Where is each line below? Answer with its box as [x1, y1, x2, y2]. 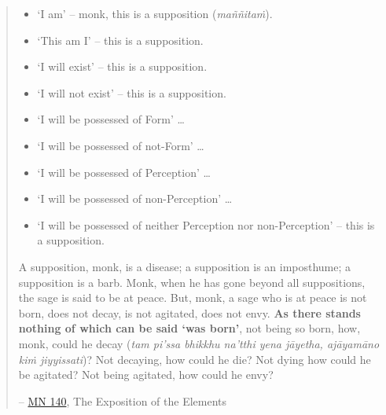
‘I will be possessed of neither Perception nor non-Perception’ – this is [37, 216, 375, 233]
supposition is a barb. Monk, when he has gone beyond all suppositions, [18, 274, 366, 290]
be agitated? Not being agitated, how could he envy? [18, 366, 274, 383]
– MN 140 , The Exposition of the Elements [18, 392, 227, 409]
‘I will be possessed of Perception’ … [37, 163, 211, 180]
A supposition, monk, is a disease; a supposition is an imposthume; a [18, 258, 351, 274]
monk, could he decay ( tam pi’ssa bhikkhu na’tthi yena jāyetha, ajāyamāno [18, 335, 380, 351]
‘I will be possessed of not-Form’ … [37, 137, 204, 153]
